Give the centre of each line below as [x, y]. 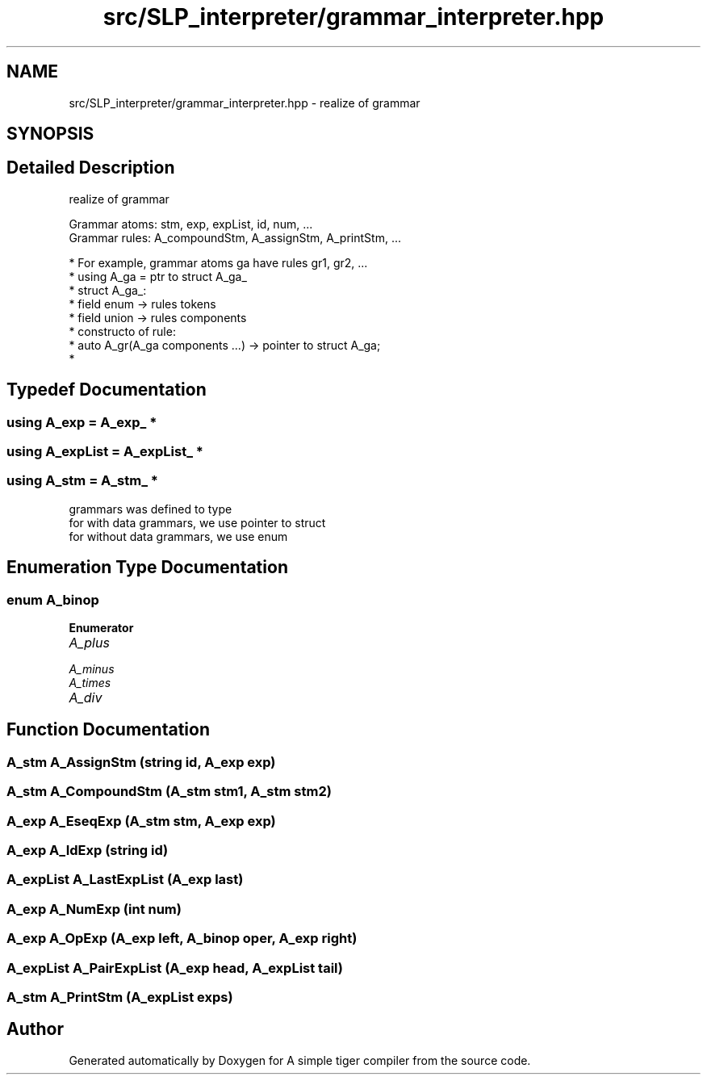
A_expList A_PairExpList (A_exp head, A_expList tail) [175, 968]
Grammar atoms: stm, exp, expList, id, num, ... [191, 224]
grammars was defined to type [151, 509]
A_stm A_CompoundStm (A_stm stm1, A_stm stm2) [169, 792]
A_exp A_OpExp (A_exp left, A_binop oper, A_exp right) [182, 939]
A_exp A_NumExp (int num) [94, 909]
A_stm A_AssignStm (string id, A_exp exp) [141, 762]
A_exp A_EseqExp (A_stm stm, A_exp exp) [141, 821]
